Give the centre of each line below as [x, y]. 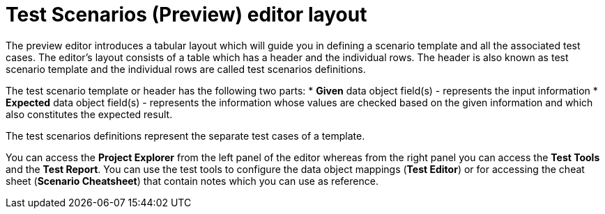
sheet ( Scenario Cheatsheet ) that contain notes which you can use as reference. [192, 181]
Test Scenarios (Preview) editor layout [186, 15]
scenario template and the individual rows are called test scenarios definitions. [186, 69]
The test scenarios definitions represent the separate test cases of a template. [185, 135]
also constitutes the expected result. [89, 114]
